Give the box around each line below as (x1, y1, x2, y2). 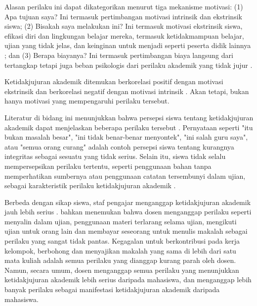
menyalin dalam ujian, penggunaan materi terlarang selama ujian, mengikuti (4, 216, 237, 226)
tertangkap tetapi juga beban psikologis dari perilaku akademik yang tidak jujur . (4, 59, 253, 70)
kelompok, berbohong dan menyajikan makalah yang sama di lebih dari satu (4, 245, 236, 255)
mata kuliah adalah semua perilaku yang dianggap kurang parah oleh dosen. (4, 255, 236, 265)
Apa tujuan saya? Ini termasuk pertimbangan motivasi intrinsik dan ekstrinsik (4, 11, 242, 21)
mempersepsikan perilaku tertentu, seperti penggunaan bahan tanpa (4, 160, 212, 171)
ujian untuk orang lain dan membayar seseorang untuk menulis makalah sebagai (4, 226, 248, 236)
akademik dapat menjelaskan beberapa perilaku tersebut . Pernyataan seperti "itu (4, 122, 253, 132)
